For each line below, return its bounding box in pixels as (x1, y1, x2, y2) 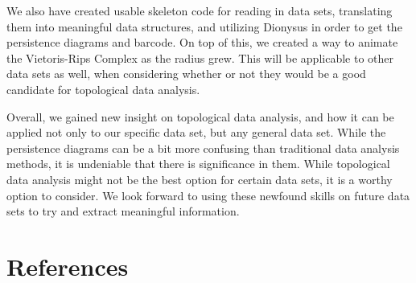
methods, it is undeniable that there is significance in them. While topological (6, 155, 390, 172)
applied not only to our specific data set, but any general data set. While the (6, 124, 386, 141)
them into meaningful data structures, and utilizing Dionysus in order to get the (6, 18, 402, 35)
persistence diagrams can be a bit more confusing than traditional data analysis (6, 139, 400, 156)
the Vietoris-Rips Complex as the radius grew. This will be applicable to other (6, 49, 393, 66)
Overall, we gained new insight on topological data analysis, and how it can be (6, 108, 394, 125)
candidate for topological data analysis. (6, 80, 200, 97)
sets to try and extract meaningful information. (6, 203, 240, 219)
